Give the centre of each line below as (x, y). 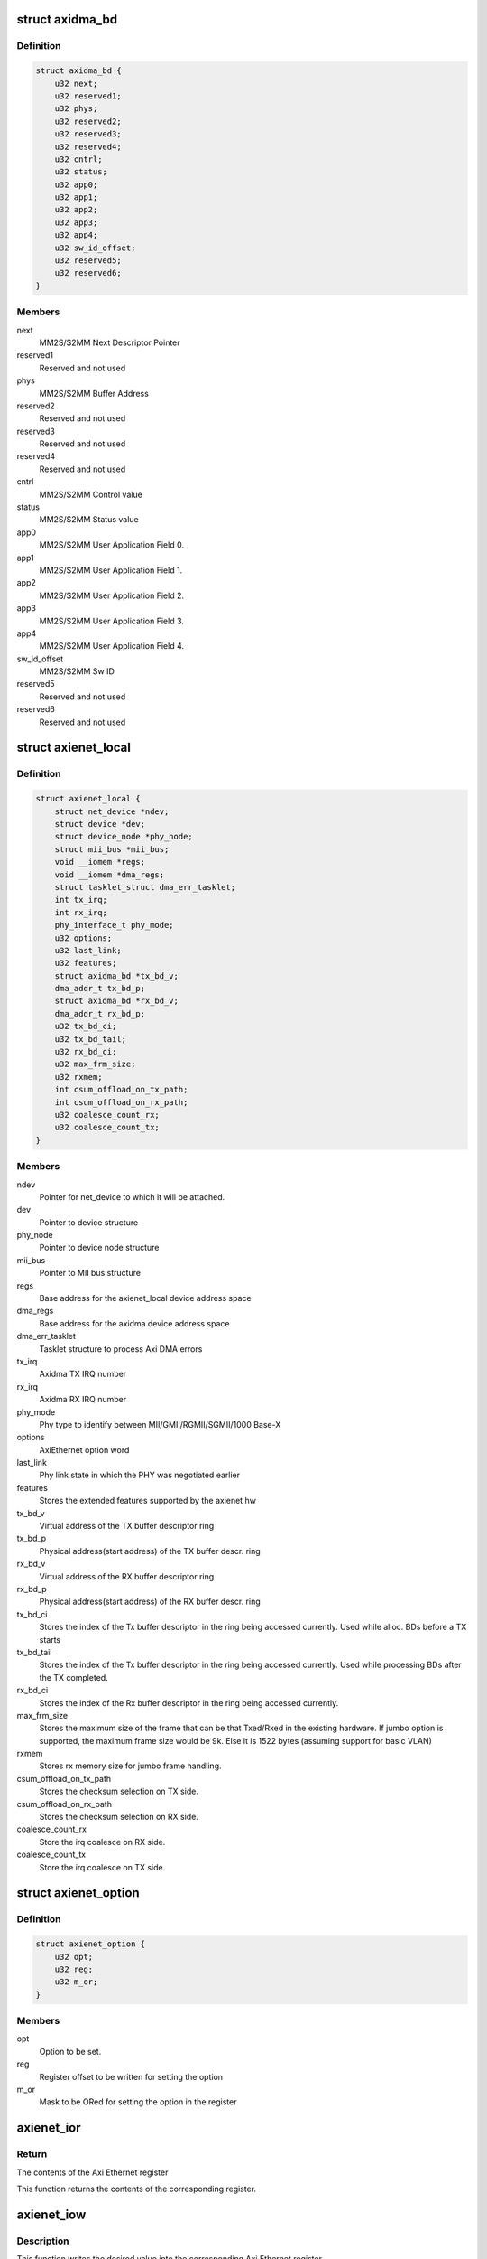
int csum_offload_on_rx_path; (121, 1102)
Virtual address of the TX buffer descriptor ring (127, 1526)
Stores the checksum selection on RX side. (119, 1817)
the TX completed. (74, 1677)
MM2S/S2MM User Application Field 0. (112, 545)
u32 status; (81, 172)
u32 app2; (76, 210)
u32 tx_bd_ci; (86, 1026)
